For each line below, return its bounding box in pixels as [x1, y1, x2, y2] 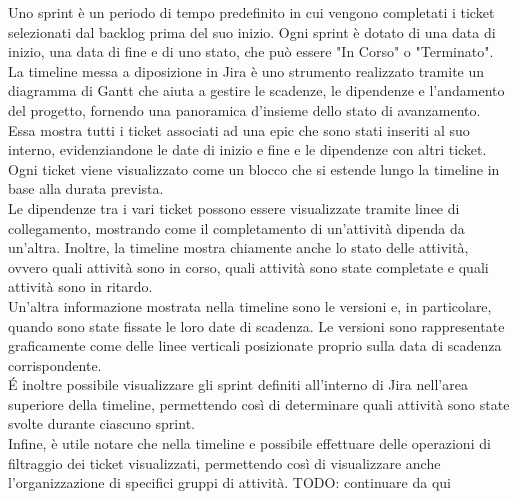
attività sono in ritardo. [8, 276, 153, 297]
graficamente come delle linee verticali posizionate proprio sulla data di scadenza [8, 335, 502, 356]
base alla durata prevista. [8, 178, 164, 199]
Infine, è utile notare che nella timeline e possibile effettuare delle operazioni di [8, 433, 491, 454]
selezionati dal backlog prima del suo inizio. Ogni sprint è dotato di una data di [8, 21, 496, 42]
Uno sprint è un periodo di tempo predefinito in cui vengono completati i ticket [8, 2, 495, 22]
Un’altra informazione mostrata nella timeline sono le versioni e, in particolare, [8, 295, 492, 316]
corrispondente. [8, 354, 102, 375]
